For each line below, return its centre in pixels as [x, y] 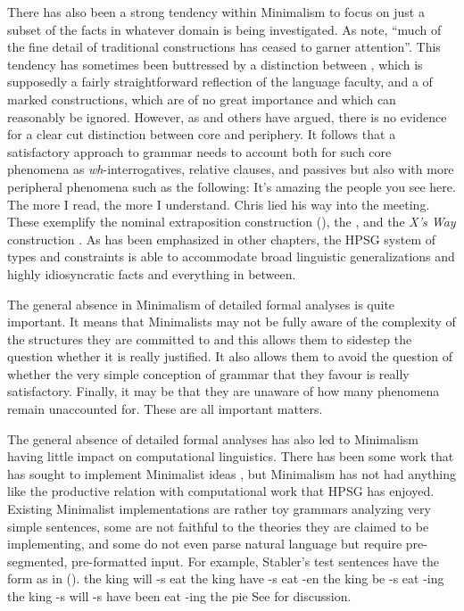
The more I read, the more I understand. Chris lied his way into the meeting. [219, 204]
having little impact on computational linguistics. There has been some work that [231, 456]
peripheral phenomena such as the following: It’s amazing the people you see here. [232, 186]
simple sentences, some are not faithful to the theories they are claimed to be [218, 526]
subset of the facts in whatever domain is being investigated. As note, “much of [224, 29]
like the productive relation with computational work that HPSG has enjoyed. [221, 491]
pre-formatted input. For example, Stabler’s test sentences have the [256, 561]
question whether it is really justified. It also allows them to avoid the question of [230, 356]
